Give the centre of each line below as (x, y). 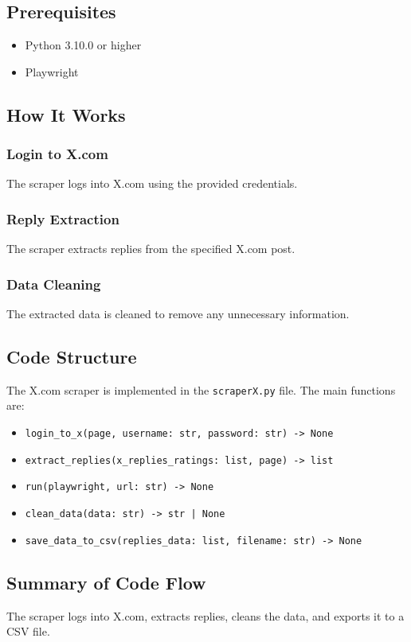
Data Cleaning (54, 284)
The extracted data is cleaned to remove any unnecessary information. (178, 314)
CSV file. (28, 631)
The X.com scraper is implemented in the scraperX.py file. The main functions (201, 389)
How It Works (66, 114)
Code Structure (72, 356)
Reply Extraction (63, 218)
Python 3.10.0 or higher (83, 45)
